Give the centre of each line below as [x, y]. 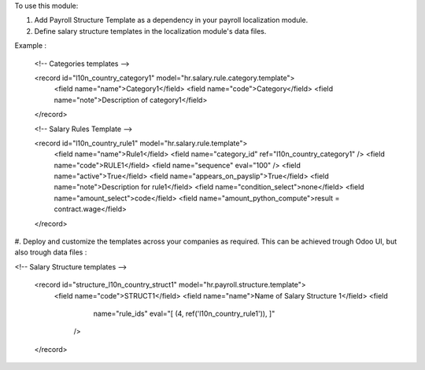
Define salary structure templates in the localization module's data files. [150, 31]
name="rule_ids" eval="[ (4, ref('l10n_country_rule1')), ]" [184, 313]
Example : [31, 46]
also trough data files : [51, 252]
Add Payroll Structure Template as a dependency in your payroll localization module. [171, 20]
